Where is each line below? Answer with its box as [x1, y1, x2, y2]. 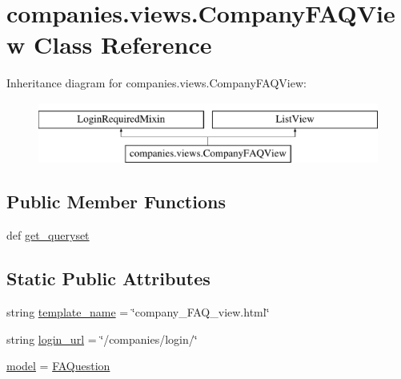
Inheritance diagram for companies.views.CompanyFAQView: [6, 75, 307, 91]
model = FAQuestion [6, 357, 110, 374]
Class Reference [33, 28, 212, 61]
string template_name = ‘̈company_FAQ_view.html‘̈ [6, 304, 270, 321]
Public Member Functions [6, 189, 226, 214]
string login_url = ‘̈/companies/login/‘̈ [6, 330, 198, 347]
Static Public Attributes [6, 266, 211, 291]
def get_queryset [6, 227, 90, 244]
